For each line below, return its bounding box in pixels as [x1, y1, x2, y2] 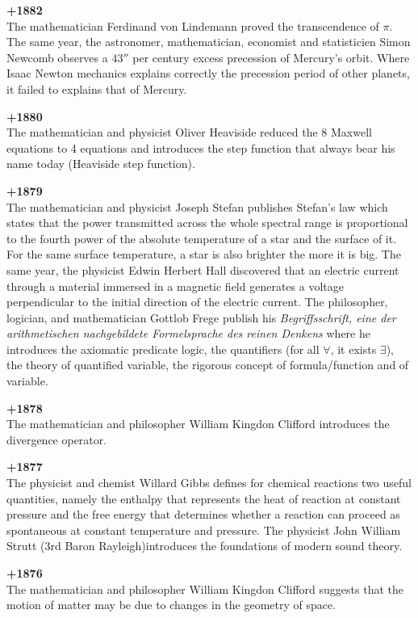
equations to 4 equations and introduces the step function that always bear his [6, 139, 395, 156]
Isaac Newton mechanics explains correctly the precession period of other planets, [6, 65, 410, 82]
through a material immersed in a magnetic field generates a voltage [6, 277, 344, 294]
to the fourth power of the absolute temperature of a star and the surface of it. [6, 229, 397, 246]
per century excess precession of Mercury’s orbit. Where [132, 48, 410, 65]
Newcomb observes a [6, 48, 108, 65]
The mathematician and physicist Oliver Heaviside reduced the [6, 124, 318, 141]
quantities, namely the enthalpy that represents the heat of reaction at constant [6, 490, 401, 507]
